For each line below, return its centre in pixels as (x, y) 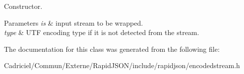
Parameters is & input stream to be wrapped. (74, 22)
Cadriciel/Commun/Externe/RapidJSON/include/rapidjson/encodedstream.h (122, 65)
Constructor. (23, 6)
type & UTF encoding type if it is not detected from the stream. (102, 32)
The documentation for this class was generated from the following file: (112, 49)
